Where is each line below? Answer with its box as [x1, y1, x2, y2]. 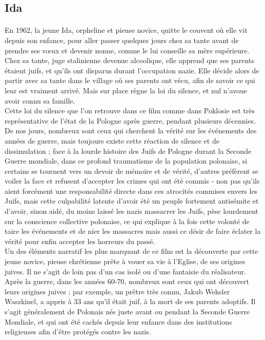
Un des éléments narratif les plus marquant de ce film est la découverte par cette [5, 246, 258, 256]
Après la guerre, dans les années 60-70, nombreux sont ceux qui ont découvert [5, 276, 249, 287]
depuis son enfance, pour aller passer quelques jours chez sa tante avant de [5, 34, 239, 45]
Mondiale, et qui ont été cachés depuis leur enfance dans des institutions [5, 316, 232, 327]
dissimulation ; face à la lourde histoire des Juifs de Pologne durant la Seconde [5, 145, 252, 156]
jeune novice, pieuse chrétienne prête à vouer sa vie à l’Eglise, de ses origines [5, 256, 246, 267]
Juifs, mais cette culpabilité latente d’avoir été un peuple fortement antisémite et [5, 195, 259, 206]
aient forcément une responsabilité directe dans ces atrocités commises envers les [5, 185, 258, 196]
